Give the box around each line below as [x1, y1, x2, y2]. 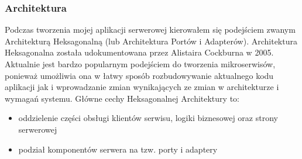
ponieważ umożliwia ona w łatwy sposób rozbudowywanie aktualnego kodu [5, 69, 274, 81]
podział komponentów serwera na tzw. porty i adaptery [18, 143, 218, 155]
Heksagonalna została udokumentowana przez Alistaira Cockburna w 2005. [5, 46, 274, 58]
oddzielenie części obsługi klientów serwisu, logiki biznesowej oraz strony [18, 112, 278, 124]
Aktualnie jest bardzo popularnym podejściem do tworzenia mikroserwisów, [5, 58, 276, 70]
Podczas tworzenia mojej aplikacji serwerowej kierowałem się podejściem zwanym [5, 23, 296, 36]
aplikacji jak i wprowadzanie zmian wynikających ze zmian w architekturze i [5, 81, 279, 93]
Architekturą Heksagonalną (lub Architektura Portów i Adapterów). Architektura [5, 34, 297, 47]
